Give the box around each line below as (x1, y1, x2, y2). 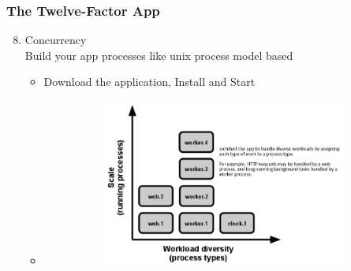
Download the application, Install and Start (43, 73, 256, 90)
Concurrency (24, 32, 87, 48)
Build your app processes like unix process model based (24, 46, 293, 63)
